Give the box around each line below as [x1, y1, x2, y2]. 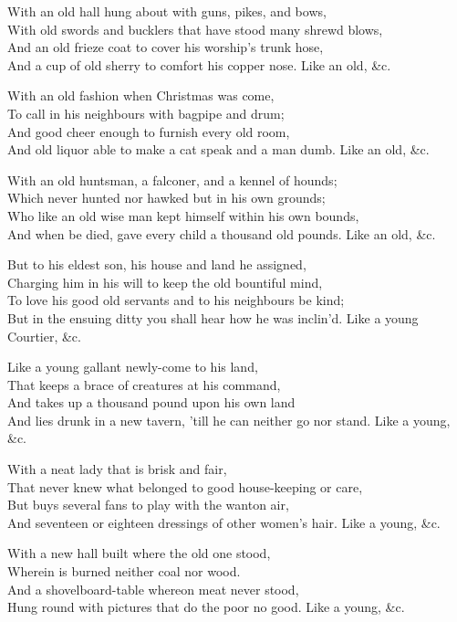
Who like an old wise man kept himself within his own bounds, [7, 206, 359, 225]
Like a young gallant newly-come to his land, [7, 357, 258, 376]
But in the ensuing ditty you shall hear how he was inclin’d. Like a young [7, 308, 419, 327]
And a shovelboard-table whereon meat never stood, [7, 579, 299, 598]
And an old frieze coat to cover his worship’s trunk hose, [7, 37, 324, 57]
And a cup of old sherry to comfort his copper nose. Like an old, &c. [7, 55, 391, 74]
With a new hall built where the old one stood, [7, 543, 271, 563]
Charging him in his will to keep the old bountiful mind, [7, 272, 323, 291]
